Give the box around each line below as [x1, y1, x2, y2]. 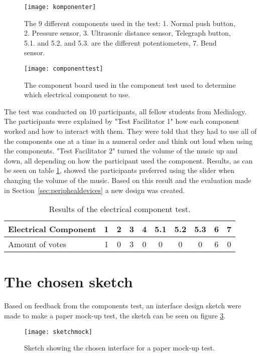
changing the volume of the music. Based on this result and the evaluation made [4, 175, 251, 186]
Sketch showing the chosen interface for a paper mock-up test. [24, 342, 215, 353]
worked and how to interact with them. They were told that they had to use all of [4, 126, 257, 136]
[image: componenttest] [24, 65, 103, 73]
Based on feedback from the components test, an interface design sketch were [4, 300, 241, 311]
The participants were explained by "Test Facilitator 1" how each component [4, 116, 240, 126]
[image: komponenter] [24, 4, 96, 11]
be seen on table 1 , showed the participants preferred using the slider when [4, 165, 235, 175]
